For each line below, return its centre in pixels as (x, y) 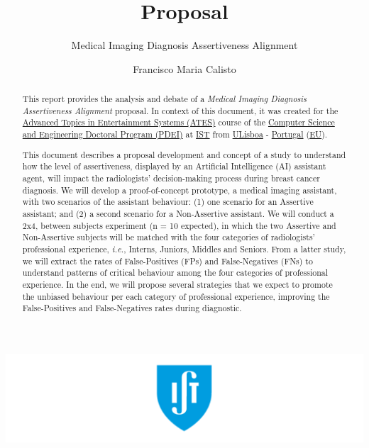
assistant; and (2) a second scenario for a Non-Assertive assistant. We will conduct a (178, 213)
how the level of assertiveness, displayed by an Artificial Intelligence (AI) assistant (174, 166)
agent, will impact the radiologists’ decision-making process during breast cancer (171, 178)
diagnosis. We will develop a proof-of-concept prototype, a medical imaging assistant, (180, 190)
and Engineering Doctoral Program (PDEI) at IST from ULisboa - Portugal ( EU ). (175, 134)
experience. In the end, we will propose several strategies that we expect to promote (177, 284)
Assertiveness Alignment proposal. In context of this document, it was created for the (180, 110)
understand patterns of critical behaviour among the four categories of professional (175, 273)
